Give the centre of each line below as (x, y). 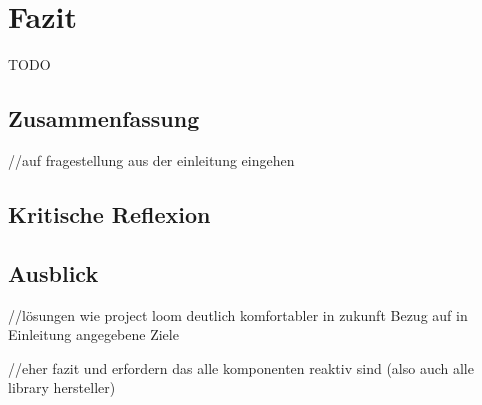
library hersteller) (62, 387)
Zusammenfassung (104, 118)
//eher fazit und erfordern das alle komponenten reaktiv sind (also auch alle (241, 367)
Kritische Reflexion (109, 213)
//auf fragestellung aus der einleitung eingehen (151, 159)
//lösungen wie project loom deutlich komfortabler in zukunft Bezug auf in (238, 314)
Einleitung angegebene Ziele (93, 334)
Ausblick (53, 272)
